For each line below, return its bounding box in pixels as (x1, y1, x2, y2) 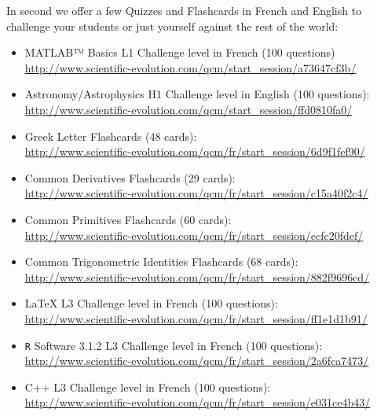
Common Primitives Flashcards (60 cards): (24, 211, 232, 227)
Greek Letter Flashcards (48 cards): (24, 127, 197, 144)
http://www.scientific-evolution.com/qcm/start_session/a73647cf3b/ (24, 59, 357, 75)
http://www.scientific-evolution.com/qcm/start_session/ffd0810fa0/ (24, 101, 353, 117)
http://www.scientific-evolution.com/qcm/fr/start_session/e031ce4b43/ (24, 394, 371, 410)
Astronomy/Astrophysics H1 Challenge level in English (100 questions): (24, 86, 370, 102)
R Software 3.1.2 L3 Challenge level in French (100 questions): (24, 337, 323, 353)
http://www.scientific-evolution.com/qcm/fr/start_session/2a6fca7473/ (24, 352, 369, 369)
